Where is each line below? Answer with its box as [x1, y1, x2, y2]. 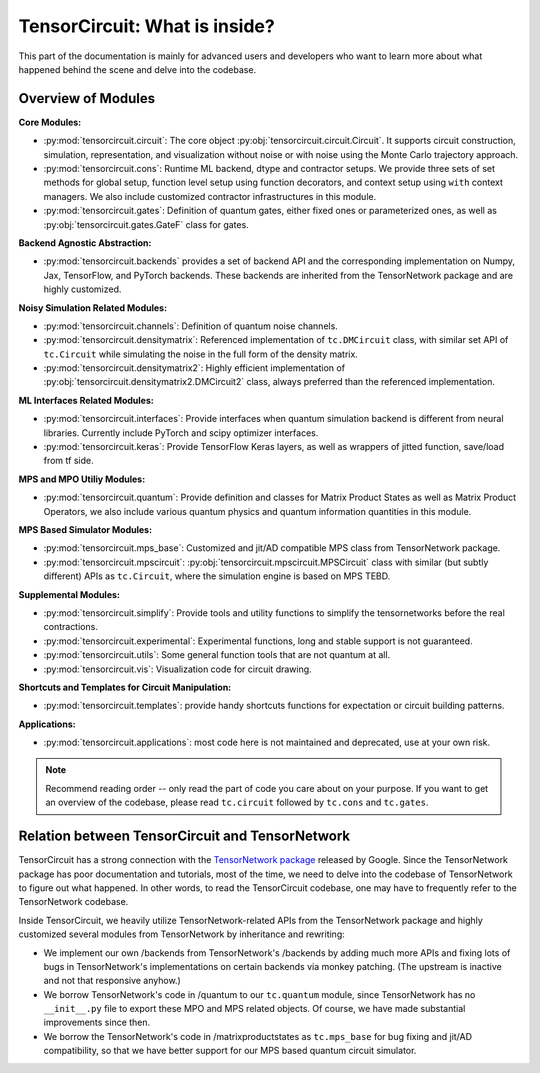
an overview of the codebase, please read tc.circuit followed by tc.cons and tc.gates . [45, 796, 429, 809]
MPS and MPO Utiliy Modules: [18, 473, 146, 485]
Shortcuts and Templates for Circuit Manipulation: [18, 681, 232, 693]
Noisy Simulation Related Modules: [18, 301, 168, 314]
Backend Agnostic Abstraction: [18, 236, 152, 249]
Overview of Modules [18, 90, 156, 107]
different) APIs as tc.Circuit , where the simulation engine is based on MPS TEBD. [43, 570, 391, 582]
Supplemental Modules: [18, 588, 120, 600]
